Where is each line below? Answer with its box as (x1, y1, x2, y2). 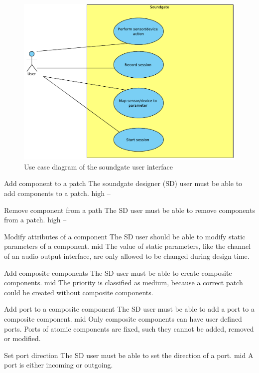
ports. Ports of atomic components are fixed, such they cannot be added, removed (4, 323, 254, 334)
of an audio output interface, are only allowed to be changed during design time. (4, 250, 250, 261)
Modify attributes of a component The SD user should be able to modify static (4, 231, 246, 241)
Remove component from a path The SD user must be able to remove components (4, 204, 255, 215)
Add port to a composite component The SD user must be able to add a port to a (4, 304, 255, 314)
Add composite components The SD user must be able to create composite (4, 267, 232, 278)
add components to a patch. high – (4, 187, 111, 198)
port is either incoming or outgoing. (4, 360, 113, 370)
